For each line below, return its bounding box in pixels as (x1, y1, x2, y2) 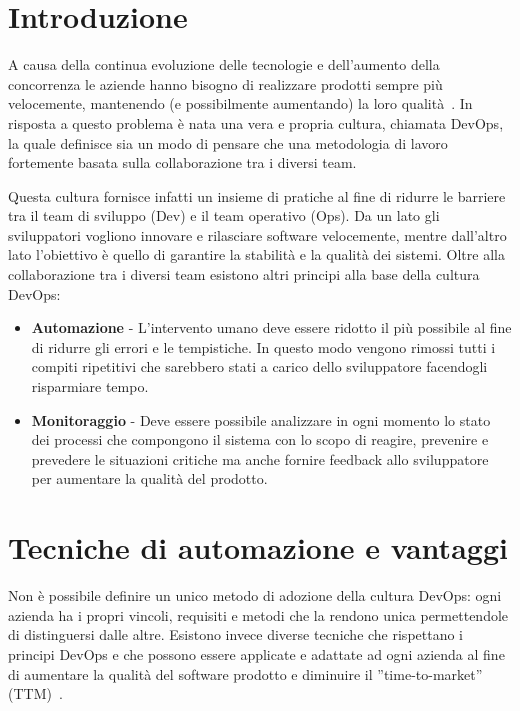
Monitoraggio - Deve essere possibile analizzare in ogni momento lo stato (31, 409, 491, 430)
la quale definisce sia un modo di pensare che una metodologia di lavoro (8, 132, 448, 153)
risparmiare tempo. (31, 376, 149, 397)
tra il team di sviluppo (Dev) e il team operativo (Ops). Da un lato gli (8, 205, 440, 226)
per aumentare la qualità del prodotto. (31, 468, 268, 489)
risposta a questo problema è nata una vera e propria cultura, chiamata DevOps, (8, 112, 504, 133)
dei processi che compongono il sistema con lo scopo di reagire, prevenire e (31, 429, 489, 450)
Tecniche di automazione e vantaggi (8, 527, 508, 568)
